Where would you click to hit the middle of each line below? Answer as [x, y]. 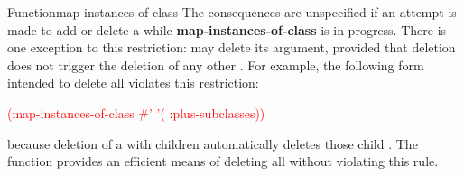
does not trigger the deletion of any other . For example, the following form [216, 65]
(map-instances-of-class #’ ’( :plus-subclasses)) [136, 112]
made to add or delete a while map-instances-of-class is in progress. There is [227, 29]
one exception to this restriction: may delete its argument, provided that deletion [232, 47]
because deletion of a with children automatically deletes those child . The [213, 143]
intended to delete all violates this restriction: [133, 83]
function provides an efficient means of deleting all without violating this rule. [223, 161]
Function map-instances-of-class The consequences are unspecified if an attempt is [232, 12]
